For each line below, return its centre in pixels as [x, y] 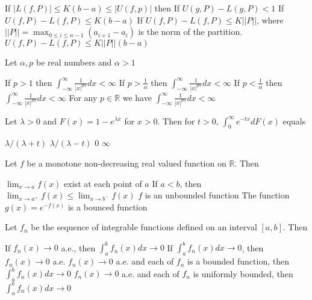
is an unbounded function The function [217, 195]
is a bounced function [108, 207]
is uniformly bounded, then [243, 273]
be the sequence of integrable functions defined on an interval [144, 227]
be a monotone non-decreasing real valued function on [126, 163]
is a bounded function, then [238, 261]
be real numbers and [74, 62]
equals [294, 121]
